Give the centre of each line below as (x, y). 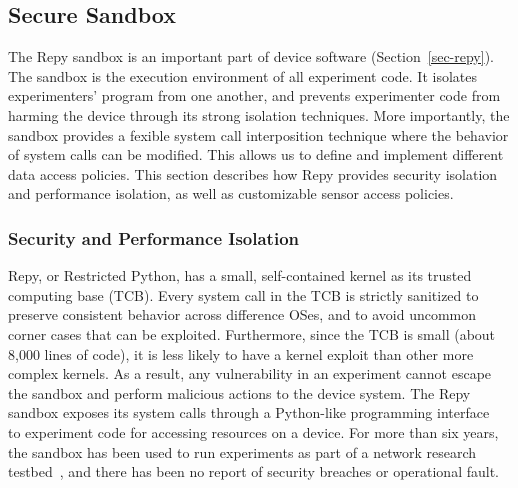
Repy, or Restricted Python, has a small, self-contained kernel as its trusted (240, 275)
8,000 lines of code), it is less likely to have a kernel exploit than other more (241, 353)
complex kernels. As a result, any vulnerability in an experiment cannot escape (250, 373)
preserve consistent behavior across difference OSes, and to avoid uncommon (242, 314)
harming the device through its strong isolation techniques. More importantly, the (259, 114)
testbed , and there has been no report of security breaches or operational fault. (254, 471)
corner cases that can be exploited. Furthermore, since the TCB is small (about (252, 333)
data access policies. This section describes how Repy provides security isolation (253, 173)
